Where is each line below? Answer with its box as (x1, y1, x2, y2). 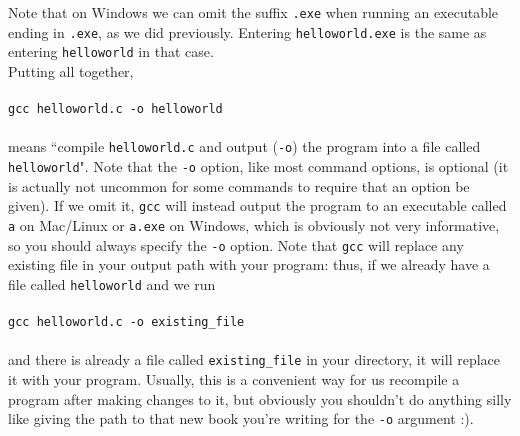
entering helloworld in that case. (8, 41, 214, 62)
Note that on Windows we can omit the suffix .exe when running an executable (8, 2, 499, 22)
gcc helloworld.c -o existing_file (8, 315, 245, 330)
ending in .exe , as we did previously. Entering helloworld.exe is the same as (8, 21, 487, 42)
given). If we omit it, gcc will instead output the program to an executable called (8, 195, 507, 216)
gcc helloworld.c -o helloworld (8, 102, 223, 117)
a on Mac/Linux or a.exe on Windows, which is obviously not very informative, (8, 214, 500, 235)
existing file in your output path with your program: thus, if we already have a (8, 254, 490, 275)
